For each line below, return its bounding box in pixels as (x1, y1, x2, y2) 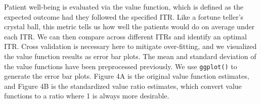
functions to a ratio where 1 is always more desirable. (4, 90, 169, 101)
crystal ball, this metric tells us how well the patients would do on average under (4, 21, 255, 32)
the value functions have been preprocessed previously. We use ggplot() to (4, 61, 237, 71)
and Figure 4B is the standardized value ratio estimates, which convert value (4, 80, 242, 91)
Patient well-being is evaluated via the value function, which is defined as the (4, 2, 243, 12)
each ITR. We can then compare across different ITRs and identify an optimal (4, 31, 247, 41)
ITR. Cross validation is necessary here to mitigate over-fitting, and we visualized (4, 41, 257, 51)
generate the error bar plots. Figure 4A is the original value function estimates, (4, 71, 249, 81)
